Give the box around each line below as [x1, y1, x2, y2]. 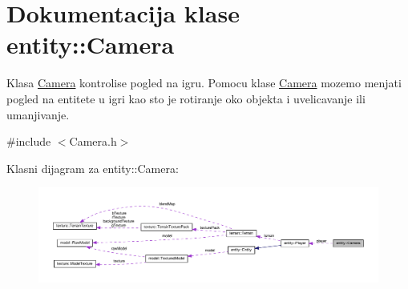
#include [6, 133, 51, 150]
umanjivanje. [6, 106, 70, 122]
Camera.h [69, 133, 117, 150]
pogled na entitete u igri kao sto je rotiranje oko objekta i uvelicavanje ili [6, 90, 366, 106]
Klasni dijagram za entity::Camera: [6, 159, 179, 176]
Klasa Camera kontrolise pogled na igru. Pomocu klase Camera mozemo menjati [6, 74, 402, 91]
